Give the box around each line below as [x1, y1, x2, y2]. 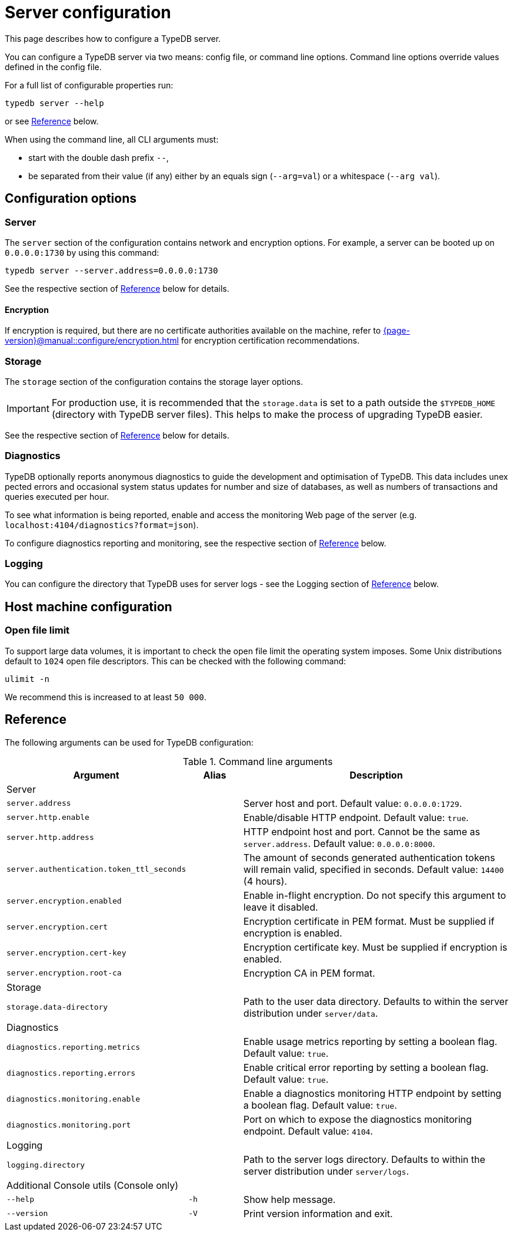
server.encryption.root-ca [6, 968, 122, 977]
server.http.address [6, 833, 94, 842]
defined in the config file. [5, 61, 102, 72]
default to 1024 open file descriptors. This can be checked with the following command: [5, 655, 347, 666]
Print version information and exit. [243, 1207, 393, 1219]
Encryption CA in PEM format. [243, 967, 375, 979]
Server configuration [5, 2, 171, 22]
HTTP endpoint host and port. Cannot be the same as [243, 825, 480, 838]
